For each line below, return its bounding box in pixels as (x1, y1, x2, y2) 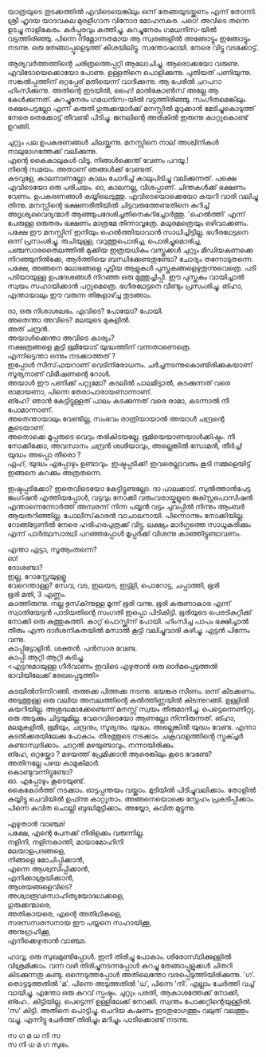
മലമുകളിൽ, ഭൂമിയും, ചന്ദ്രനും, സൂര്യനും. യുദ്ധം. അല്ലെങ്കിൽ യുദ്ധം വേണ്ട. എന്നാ (7, 722, 256, 731)
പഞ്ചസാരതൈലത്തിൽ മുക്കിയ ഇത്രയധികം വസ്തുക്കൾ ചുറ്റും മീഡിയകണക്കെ (7, 245, 254, 255)
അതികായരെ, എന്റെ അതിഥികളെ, (7, 909, 123, 918)
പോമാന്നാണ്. (7, 405, 53, 414)
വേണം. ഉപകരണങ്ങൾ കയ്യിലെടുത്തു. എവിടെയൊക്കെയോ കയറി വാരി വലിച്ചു (7, 192, 258, 200)
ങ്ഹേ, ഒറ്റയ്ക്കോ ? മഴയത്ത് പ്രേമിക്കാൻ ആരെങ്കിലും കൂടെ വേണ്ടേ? (7, 750, 213, 758)
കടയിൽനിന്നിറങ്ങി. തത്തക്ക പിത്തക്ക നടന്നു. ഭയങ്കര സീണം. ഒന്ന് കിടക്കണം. (7, 687, 256, 695)
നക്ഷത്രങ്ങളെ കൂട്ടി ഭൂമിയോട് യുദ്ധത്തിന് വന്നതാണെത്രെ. (7, 342, 192, 351)
